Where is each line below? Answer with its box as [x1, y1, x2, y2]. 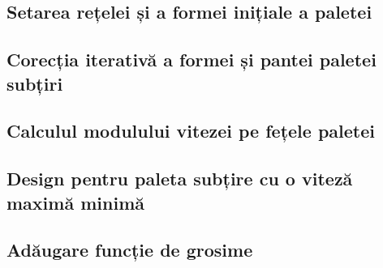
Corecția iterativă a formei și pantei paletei [6, 47, 377, 72]
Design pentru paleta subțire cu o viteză [6, 166, 353, 191]
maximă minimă [6, 189, 144, 215]
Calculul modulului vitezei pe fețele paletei [6, 118, 375, 143]
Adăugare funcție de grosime [6, 237, 253, 262]
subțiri [6, 70, 63, 96]
